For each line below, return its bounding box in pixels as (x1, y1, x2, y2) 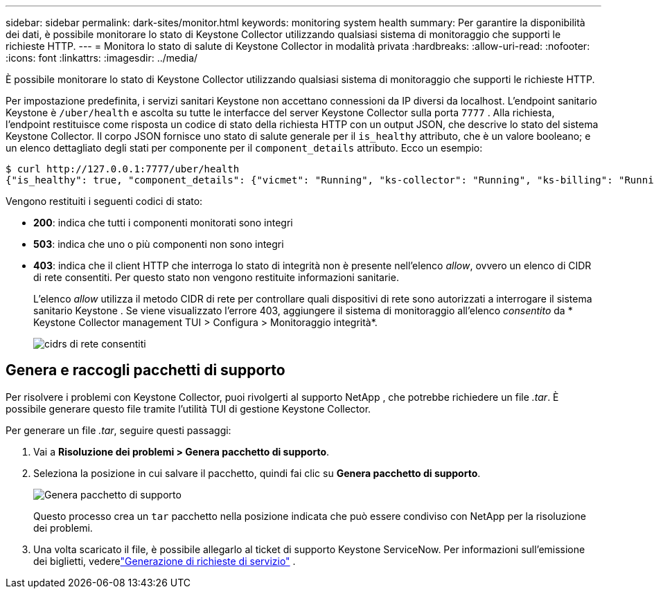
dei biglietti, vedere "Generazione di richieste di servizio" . (33, 555, 296, 567)
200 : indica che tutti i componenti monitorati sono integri (33, 217, 293, 228)
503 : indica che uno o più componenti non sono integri (33, 238, 284, 250)
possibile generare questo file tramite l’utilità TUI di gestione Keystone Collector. (6, 402, 371, 415)
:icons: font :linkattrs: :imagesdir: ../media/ (6, 52, 198, 64)
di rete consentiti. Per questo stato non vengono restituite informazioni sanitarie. (33, 271, 399, 283)
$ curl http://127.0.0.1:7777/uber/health (6, 163, 240, 174)
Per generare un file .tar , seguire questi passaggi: (6, 424, 231, 436)
